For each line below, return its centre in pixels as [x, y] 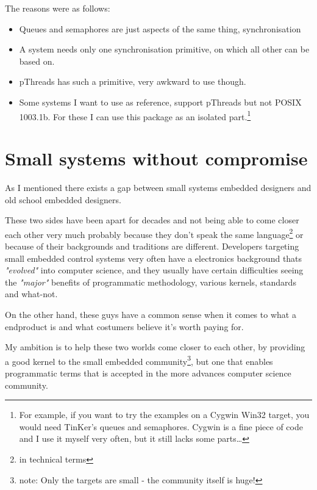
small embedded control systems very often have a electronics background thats [154, 258]
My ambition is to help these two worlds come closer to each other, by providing [155, 347]
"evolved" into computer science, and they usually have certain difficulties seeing [154, 270]
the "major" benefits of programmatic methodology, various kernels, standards [151, 282]
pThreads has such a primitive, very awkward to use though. [133, 81]
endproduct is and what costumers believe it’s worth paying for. [124, 326]
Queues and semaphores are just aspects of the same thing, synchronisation [160, 28]
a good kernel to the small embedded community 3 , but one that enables [139, 360]
